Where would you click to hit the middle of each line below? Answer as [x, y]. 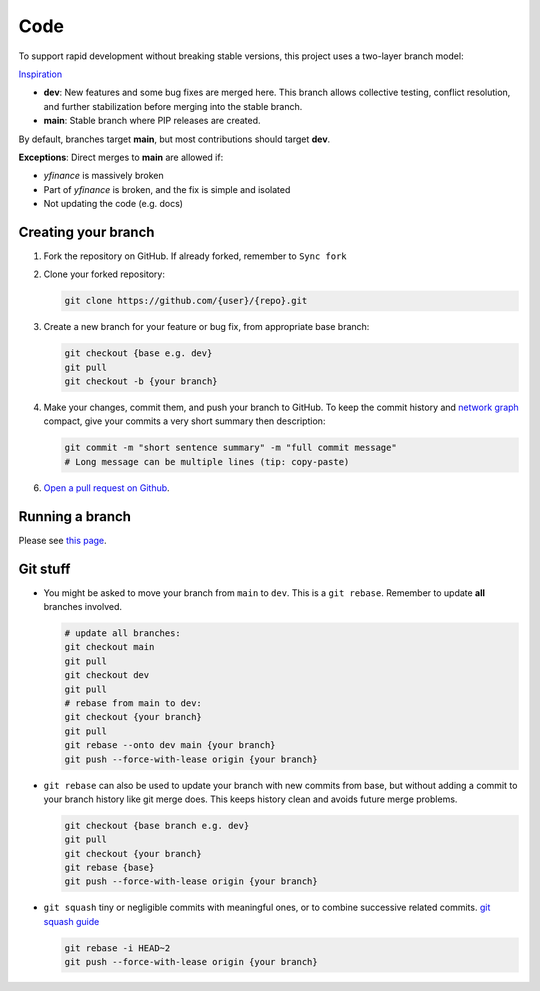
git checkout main [109, 647]
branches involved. [83, 607]
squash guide [71, 921]
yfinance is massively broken [103, 176]
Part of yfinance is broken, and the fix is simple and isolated [167, 189]
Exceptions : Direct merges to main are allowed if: [121, 157]
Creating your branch [86, 231]
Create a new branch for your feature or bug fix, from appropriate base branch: [206, 327]
